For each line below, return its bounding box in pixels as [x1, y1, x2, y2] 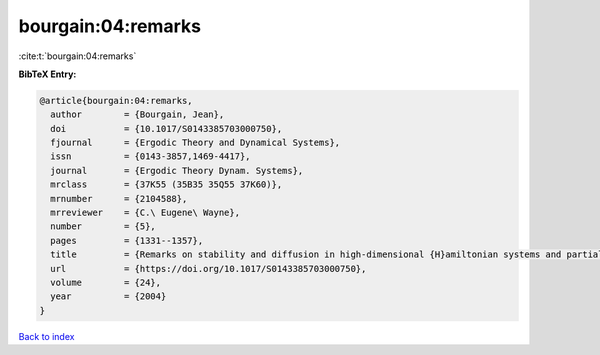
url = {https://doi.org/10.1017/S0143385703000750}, [50, 263, 367, 274]
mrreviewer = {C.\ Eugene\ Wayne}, [50, 207, 240, 219]
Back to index [18, 330, 75, 342]
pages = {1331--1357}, [50, 235, 204, 246]
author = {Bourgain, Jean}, [50, 109, 225, 120]
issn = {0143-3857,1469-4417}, [50, 151, 251, 162]
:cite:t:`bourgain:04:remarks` [18, 50, 137, 62]
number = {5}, [50, 221, 157, 232]
